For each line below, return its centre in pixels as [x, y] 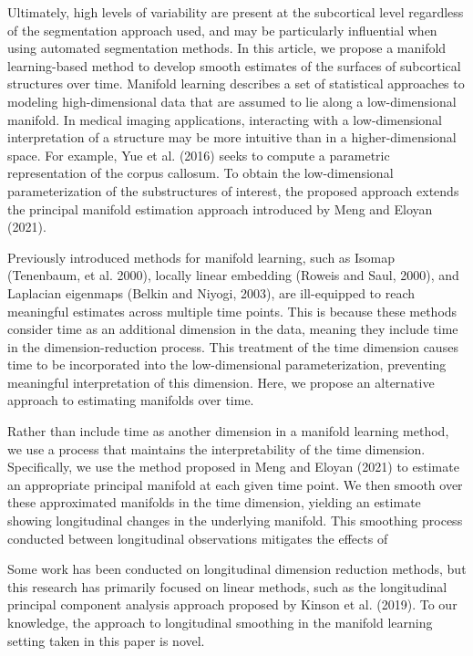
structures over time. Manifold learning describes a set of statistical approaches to [236, 83]
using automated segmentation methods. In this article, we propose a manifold [227, 48]
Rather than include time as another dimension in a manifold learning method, [228, 431]
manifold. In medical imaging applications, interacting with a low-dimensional [225, 119]
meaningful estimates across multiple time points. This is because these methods [232, 311]
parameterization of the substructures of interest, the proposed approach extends [233, 190]
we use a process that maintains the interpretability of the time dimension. [216, 448]
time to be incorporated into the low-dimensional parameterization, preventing [227, 364]
